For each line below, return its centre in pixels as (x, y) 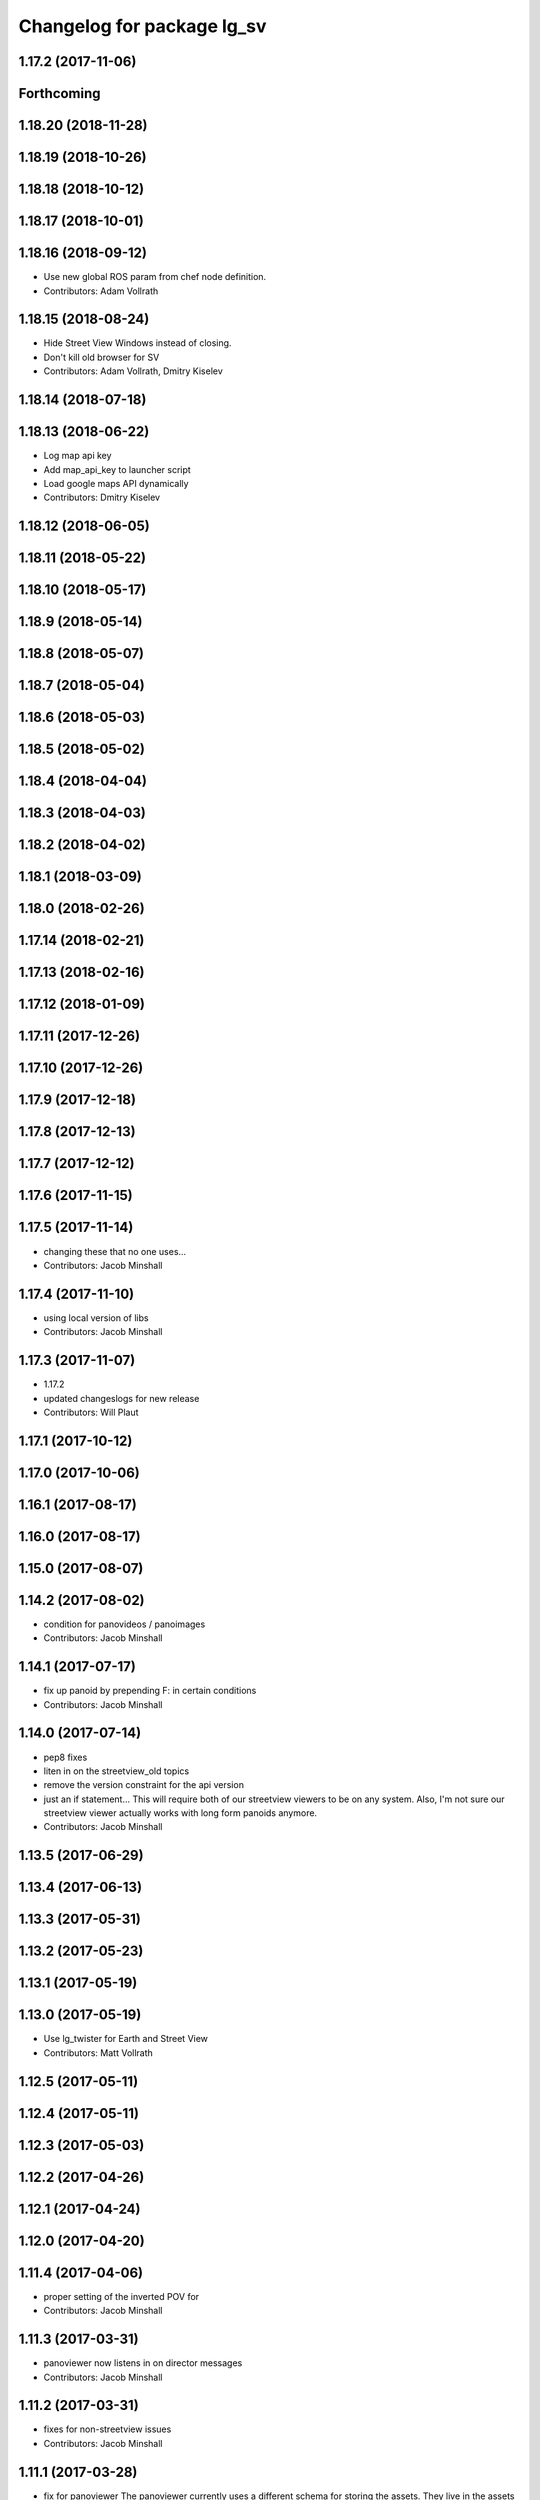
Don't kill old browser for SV (101, 357)
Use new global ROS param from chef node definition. (155, 277)
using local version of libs (96, 1317)
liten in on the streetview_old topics (116, 1771)
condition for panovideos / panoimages (124, 1624)
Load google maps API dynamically (116, 483)
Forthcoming (59, 93)
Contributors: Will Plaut (91, 1412)
